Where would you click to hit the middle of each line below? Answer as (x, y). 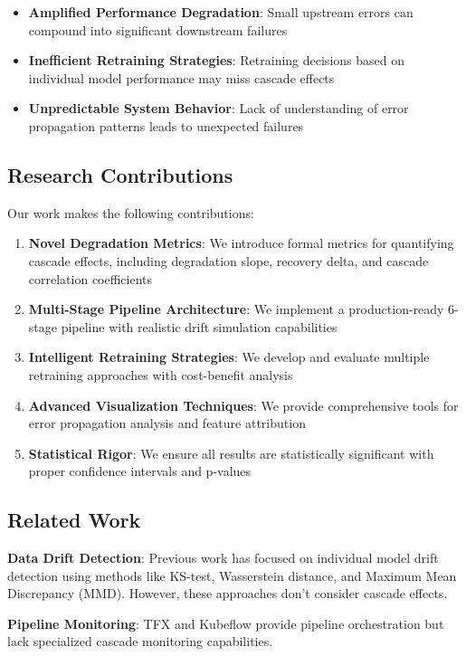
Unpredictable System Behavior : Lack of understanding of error (219, 108)
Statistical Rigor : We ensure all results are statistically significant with (231, 453)
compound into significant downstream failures (158, 29)
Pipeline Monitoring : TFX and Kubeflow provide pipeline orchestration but (226, 623)
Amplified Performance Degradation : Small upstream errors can (221, 12)
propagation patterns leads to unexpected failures (166, 125)
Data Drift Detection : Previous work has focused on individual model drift (223, 558)
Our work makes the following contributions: (131, 212)
